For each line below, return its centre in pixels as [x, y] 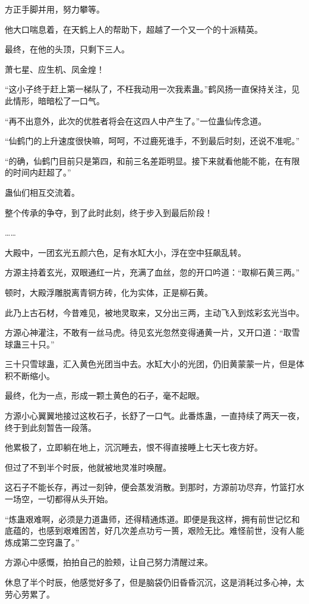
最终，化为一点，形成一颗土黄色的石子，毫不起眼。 [105, 395]
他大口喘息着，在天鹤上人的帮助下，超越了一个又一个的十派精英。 [134, 29]
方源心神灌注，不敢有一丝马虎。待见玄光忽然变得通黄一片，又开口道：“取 [148, 332]
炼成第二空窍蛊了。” [42, 542]
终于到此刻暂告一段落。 [51, 427]
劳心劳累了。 [30, 594]
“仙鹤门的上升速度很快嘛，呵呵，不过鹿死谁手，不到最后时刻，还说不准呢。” [152, 141]
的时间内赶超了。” [38, 172]
